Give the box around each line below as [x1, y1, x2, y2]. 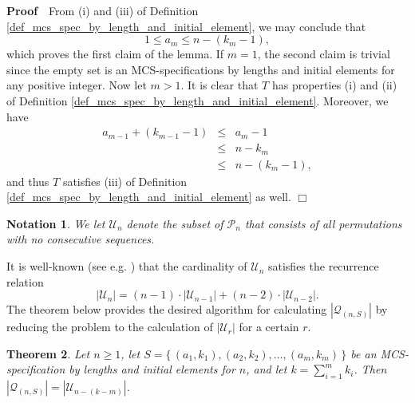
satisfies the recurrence [267, 258, 379, 275]
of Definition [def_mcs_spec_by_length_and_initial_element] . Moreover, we [6, 92, 389, 109]
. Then [354, 361, 387, 377]
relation [6, 273, 44, 290]
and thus [6, 172, 49, 189]
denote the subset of [126, 215, 223, 231]
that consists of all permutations [244, 215, 402, 231]
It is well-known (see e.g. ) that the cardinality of [6, 258, 247, 275]
